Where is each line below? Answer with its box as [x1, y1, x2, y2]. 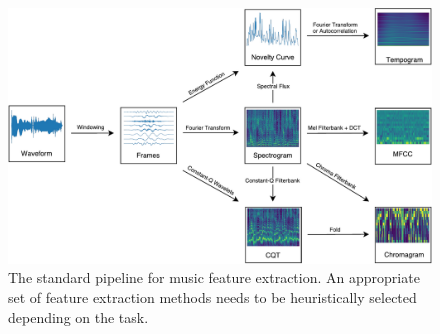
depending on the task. [8, 306, 149, 327]
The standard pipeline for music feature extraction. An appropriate [8, 267, 420, 288]
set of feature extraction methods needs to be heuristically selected [8, 287, 417, 308]
